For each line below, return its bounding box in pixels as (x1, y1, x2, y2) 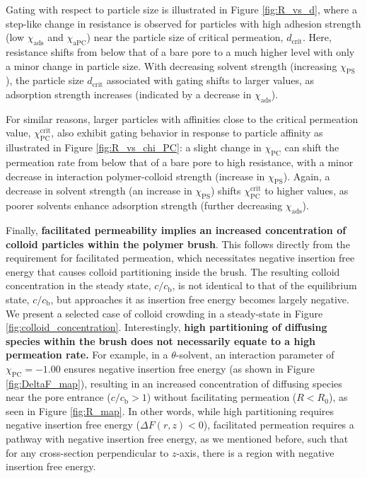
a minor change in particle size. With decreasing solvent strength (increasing (6, 58, 337, 73)
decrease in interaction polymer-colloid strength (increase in (6, 168, 265, 183)
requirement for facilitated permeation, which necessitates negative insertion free (6, 250, 355, 265)
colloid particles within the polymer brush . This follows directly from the (6, 236, 350, 251)
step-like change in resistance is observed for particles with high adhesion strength (6, 16, 361, 30)
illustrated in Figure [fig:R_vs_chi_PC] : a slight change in (6, 140, 262, 155)
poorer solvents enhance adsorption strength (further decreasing (6, 198, 283, 213)
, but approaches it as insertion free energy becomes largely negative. (50, 291, 349, 306)
